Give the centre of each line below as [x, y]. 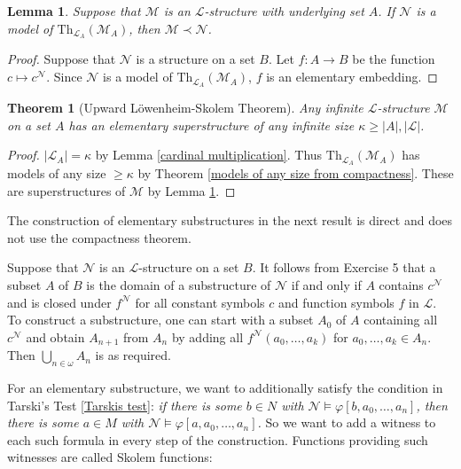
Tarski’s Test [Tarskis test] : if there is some [125, 405]
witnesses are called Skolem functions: [110, 457]
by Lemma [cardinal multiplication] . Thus [209, 155]
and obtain [55, 336]
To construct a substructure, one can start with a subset [160, 320]
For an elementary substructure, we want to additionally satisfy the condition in [225, 387]
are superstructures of [66, 190]
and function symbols [336, 302]
